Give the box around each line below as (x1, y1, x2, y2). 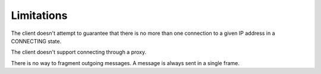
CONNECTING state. (11, 37, 62, 44)
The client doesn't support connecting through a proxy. (11, 49, 147, 56)
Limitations (11, 9, 68, 22)
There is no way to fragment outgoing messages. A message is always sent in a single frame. (11, 59, 240, 66)
